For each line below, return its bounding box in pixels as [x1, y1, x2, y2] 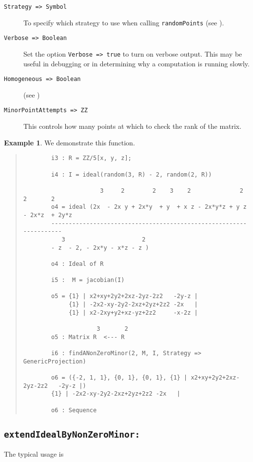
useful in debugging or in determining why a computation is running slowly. [23, 58, 250, 68]
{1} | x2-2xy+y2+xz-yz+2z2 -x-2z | [68, 309, 198, 316]
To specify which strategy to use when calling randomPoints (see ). [23, 17, 224, 27]
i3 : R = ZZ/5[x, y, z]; [51, 155, 132, 162]
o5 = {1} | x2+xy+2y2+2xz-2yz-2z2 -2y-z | [51, 293, 198, 300]
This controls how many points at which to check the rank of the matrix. [23, 121, 242, 131]
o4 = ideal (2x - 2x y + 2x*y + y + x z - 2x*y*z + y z [51, 203, 247, 211]
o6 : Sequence [51, 406, 97, 414]
